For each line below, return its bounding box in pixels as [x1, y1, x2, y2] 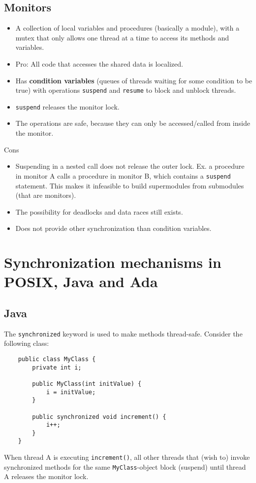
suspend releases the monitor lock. [15, 101, 120, 111]
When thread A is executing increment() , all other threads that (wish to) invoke [4, 452, 250, 462]
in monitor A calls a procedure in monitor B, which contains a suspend [15, 170, 231, 181]
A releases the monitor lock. [4, 471, 89, 482]
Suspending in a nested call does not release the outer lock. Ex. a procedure [15, 161, 245, 171]
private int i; [32, 364, 82, 371]
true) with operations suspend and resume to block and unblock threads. [15, 85, 236, 95]
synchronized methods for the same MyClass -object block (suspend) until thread [4, 461, 246, 472]
